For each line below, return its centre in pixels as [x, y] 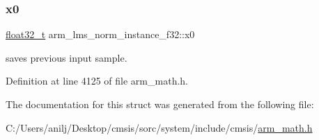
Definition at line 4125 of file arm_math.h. [97, 81]
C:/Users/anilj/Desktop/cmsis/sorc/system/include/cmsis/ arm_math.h [159, 127]
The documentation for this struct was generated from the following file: [160, 104]
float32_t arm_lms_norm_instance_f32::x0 [100, 34]
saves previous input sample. [67, 57]
